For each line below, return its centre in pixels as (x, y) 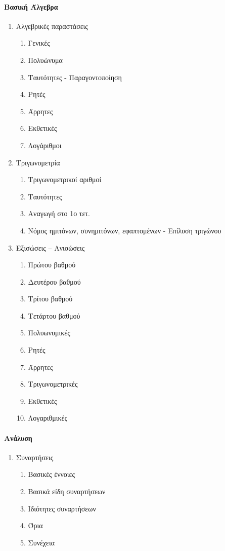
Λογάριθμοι (45, 145)
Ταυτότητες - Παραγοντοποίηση (75, 77)
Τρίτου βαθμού (50, 299)
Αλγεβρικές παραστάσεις (52, 26)
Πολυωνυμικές (49, 333)
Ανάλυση (18, 438)
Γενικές (39, 43)
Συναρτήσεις (35, 457)
